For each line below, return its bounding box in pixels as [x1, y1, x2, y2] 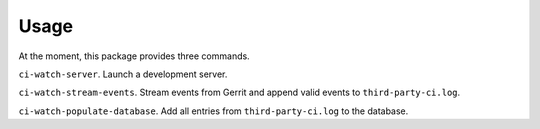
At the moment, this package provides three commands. [18, 50, 250, 62]
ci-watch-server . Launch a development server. [18, 68, 228, 80]
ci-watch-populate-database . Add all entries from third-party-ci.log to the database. [18, 105, 409, 117]
